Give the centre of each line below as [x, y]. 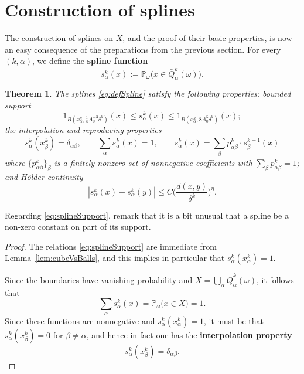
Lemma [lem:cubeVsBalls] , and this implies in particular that [115, 258]
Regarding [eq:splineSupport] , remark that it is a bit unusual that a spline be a [147, 215]
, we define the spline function [90, 61]
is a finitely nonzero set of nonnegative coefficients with [153, 162]
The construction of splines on [59, 38]
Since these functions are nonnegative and [80, 320]
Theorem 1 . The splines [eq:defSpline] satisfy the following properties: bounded [148, 93]
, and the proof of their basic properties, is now [207, 38]
